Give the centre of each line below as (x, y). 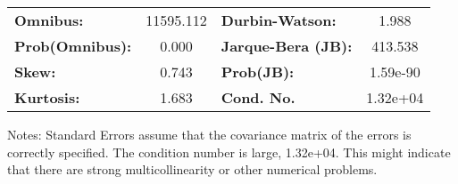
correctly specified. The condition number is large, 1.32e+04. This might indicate (229, 152)
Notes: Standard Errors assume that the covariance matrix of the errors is (209, 134)
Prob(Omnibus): (73, 46)
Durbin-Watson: (279, 20)
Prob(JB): (258, 72)
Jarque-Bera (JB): (287, 46)
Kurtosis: (47, 97)
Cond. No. (258, 97)
